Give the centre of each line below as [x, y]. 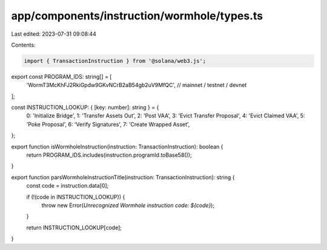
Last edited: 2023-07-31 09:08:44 [54, 34]
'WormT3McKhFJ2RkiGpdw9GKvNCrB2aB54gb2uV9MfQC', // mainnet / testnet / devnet [137, 85]
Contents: [23, 45]
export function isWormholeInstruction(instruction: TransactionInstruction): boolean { [117, 146]
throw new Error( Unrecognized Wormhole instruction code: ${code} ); [128, 205]
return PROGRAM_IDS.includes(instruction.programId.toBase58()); [109, 155]
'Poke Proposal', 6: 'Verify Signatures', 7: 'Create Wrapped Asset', [108, 124]
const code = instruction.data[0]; [68, 186]
